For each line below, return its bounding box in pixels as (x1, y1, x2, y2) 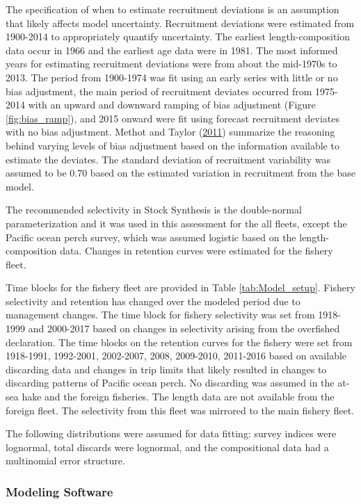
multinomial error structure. (6, 453, 125, 468)
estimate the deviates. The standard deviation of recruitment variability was (6, 152, 331, 166)
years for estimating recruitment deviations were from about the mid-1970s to (6, 56, 337, 71)
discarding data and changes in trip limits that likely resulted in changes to (6, 361, 327, 376)
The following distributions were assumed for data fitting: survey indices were (6, 426, 337, 441)
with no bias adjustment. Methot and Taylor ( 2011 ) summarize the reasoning (6, 124, 335, 139)
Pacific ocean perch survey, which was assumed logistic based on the (6, 229, 296, 244)
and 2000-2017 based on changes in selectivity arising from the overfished (28, 321, 340, 336)
